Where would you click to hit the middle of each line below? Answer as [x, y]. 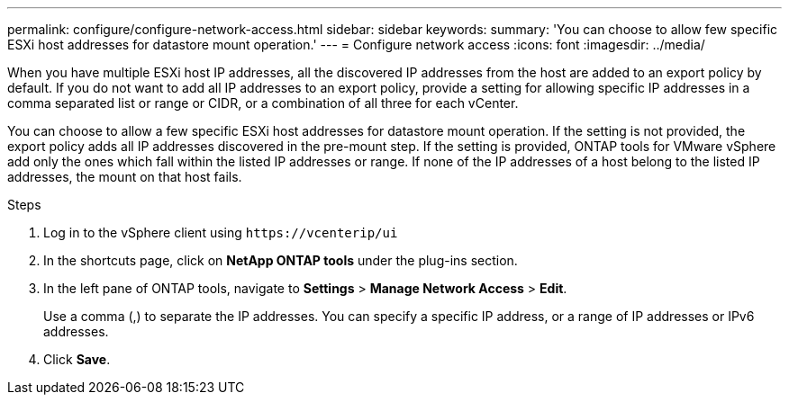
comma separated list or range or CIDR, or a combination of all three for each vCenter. [263, 103]
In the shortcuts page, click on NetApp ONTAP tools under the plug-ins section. [281, 260]
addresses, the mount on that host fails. [125, 177]
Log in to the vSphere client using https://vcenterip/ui [221, 232]
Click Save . [77, 359]
